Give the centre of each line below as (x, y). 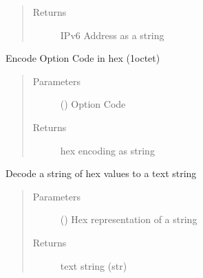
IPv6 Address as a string (112, 35)
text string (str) (94, 265)
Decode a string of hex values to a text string (101, 173)
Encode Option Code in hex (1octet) (83, 58)
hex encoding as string (107, 150)
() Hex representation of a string (129, 219)
